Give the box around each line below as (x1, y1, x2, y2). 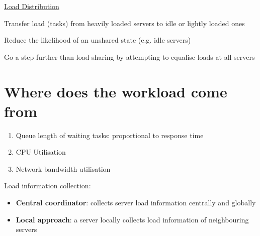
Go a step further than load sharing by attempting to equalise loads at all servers (4, 51, 255, 62)
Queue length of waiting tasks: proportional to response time (16, 130, 204, 140)
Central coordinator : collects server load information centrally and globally (16, 197, 256, 208)
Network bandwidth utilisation (16, 163, 111, 174)
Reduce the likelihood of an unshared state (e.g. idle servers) (4, 35, 191, 45)
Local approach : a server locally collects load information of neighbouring (16, 214, 249, 224)
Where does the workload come (4, 81, 227, 101)
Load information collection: (4, 180, 91, 191)
